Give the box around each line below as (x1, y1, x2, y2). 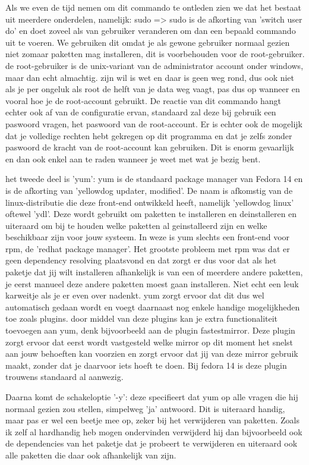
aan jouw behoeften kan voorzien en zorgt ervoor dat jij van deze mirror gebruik (5, 347, 298, 360)
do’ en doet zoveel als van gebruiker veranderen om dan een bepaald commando (5, 24, 296, 37)
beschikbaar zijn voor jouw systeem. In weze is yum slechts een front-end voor (5, 231, 290, 243)
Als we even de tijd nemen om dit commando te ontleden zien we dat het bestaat (5, 1, 301, 13)
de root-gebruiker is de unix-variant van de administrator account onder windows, (5, 59, 304, 71)
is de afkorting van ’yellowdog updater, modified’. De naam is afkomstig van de (5, 184, 293, 196)
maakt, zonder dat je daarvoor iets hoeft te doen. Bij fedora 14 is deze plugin (5, 359, 287, 371)
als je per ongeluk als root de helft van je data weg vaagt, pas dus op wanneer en (5, 83, 300, 95)
